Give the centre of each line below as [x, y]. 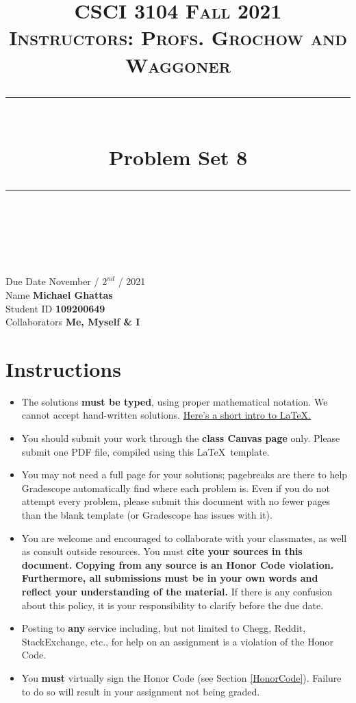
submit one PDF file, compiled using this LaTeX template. [145, 451]
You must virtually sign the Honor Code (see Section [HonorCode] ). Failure [181, 677]
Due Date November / [52, 281]
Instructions [63, 368]
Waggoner [178, 64]
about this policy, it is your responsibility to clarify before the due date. [173, 605]
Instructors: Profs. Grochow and [178, 37]
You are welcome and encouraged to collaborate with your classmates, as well [184, 538]
